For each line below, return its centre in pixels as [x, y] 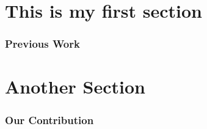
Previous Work [42, 44]
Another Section [75, 87]
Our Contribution [49, 120]
